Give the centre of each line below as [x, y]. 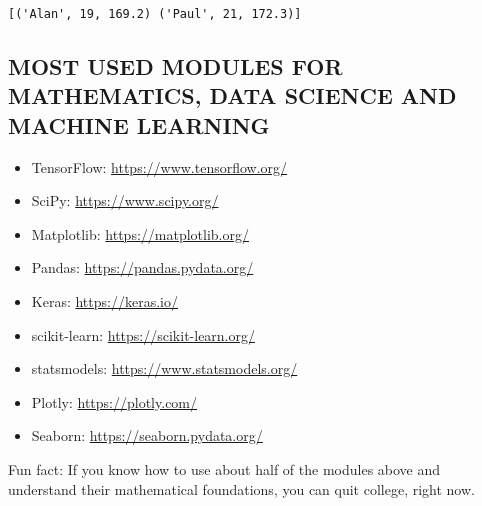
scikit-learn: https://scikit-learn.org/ [143, 334]
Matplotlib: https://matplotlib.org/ [140, 233]
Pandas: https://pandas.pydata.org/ [142, 267]
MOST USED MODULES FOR [175, 66]
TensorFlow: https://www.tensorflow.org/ [159, 166]
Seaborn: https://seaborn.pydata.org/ [147, 435]
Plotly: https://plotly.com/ [114, 401]
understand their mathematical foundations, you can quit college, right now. [241, 488]
